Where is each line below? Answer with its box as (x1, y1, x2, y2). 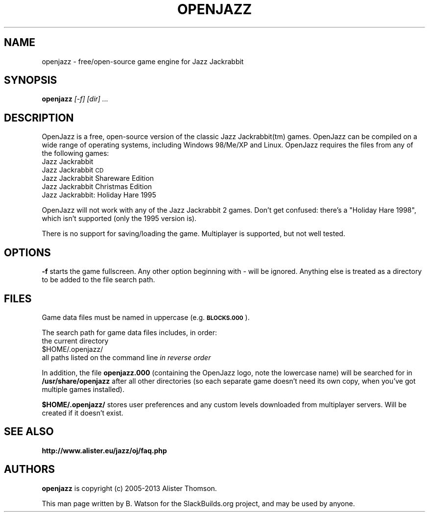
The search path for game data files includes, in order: (42, 328, 217, 337)
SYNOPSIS (4, 74, 57, 87)
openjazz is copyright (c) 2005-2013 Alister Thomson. (42, 484, 217, 492)
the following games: (42, 149, 109, 158)
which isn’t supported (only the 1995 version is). (42, 214, 197, 223)
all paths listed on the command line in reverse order (42, 353, 211, 362)
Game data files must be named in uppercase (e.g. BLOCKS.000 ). (42, 313, 250, 321)
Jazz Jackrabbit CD (42, 166, 104, 174)
